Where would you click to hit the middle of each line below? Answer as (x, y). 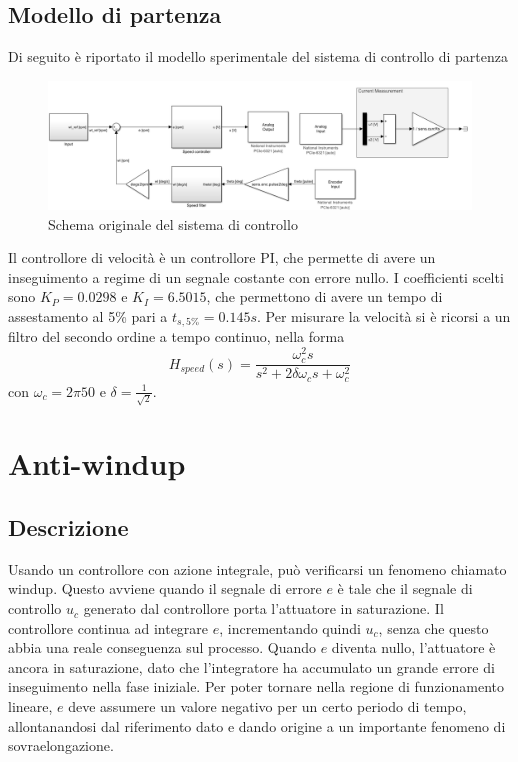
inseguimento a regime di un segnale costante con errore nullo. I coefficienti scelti (256, 276)
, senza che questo (433, 627)
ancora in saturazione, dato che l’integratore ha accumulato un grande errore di (251, 666)
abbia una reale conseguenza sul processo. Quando (162, 647)
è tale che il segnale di (405, 588)
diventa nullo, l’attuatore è (413, 647)
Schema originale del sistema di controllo (173, 223)
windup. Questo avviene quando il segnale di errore (165, 588)
